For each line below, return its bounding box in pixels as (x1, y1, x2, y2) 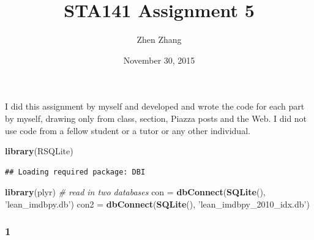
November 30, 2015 (123, 53, 195, 66)
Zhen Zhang (136, 33, 182, 46)
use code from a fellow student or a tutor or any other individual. (5, 124, 250, 137)
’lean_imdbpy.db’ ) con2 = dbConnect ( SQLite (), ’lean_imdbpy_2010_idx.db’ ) (5, 197, 310, 210)
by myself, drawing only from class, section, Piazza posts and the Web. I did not (5, 111, 307, 124)
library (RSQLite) (5, 144, 73, 157)
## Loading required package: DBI (5, 167, 146, 176)
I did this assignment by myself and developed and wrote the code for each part (5, 100, 305, 113)
